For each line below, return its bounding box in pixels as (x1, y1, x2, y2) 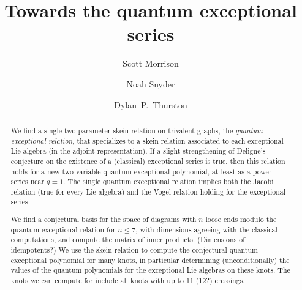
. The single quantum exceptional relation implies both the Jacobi (63, 176, 274, 187)
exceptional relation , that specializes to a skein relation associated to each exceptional (10, 135, 284, 146)
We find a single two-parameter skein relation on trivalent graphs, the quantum (10, 125, 263, 135)
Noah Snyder (126, 77, 175, 90)
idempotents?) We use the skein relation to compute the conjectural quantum (10, 245, 259, 255)
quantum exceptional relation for (10, 224, 116, 234)
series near (10, 176, 45, 187)
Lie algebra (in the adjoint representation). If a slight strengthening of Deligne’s (10, 146, 266, 156)
